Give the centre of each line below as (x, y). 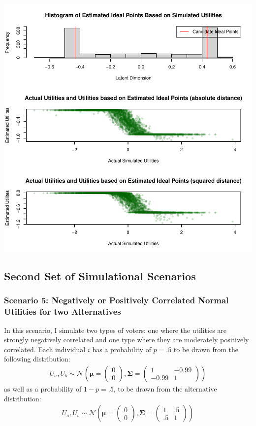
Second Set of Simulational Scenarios (100, 276)
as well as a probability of (43, 388)
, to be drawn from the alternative (165, 388)
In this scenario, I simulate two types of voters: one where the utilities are (115, 330)
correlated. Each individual (45, 349)
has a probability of (122, 349)
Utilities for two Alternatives (63, 311)
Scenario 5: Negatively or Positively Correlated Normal (116, 300)
